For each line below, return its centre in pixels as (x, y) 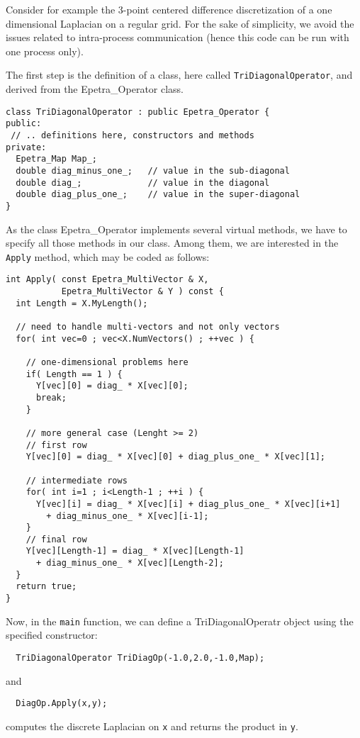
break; (51, 397)
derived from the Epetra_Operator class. (95, 89)
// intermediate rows (77, 480)
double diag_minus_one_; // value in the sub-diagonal (153, 170)
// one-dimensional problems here (107, 362)
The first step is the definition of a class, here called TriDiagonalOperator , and (179, 75)
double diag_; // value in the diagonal (143, 183)
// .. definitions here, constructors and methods (133, 135)
